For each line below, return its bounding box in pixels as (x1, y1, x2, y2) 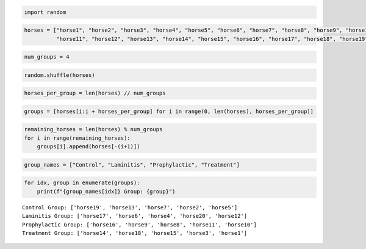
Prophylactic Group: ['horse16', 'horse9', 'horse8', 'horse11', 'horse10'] (22, 221, 257, 228)
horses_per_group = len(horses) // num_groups (24, 90, 166, 97)
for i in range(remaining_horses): (24, 134, 131, 142)
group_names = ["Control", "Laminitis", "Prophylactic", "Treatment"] (24, 161, 240, 168)
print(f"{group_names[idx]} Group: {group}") (37, 188, 176, 195)
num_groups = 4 (24, 54, 70, 60)
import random (24, 9, 66, 15)
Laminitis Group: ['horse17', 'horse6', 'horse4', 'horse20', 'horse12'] (22, 212, 248, 220)
